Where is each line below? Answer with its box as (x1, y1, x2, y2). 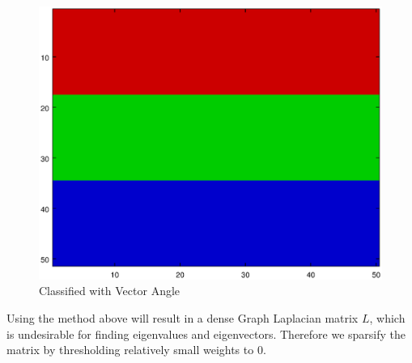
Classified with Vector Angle (39, 282, 181, 299)
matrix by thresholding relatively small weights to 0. (6, 341, 266, 358)
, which (369, 310, 406, 327)
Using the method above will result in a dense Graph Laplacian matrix (6, 310, 359, 327)
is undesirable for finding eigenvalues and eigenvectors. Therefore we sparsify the (6, 325, 406, 342)
